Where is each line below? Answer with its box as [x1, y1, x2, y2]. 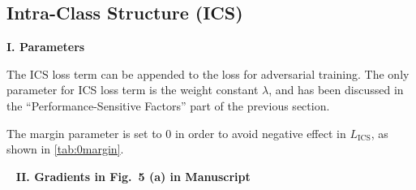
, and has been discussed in [268, 81, 404, 98]
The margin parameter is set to [6, 124, 162, 141]
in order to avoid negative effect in [174, 124, 346, 141]
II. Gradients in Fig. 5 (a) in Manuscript [15, 167, 251, 184]
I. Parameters [6, 38, 85, 55]
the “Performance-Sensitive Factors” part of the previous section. [6, 97, 330, 114]
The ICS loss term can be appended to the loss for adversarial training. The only [6, 65, 410, 82]
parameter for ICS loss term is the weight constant [6, 81, 259, 98]
